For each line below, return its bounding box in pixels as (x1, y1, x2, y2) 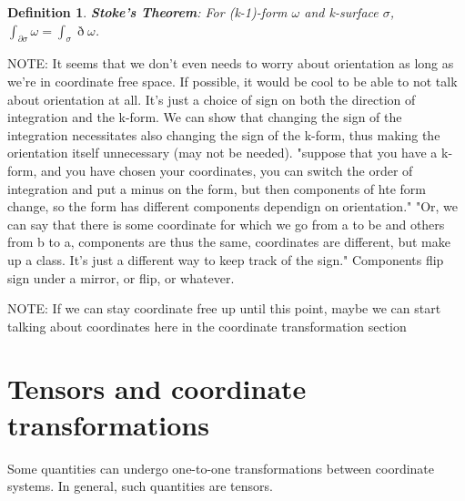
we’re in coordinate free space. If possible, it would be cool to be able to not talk (7, 71, 458, 90)
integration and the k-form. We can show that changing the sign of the (7, 107, 402, 127)
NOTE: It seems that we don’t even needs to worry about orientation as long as (7, 54, 454, 73)
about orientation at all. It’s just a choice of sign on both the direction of (7, 89, 416, 108)
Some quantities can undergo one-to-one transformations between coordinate (7, 458, 434, 477)
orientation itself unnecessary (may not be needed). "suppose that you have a (7, 143, 438, 162)
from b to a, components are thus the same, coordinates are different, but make (7, 232, 450, 251)
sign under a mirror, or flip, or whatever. (7, 268, 235, 287)
